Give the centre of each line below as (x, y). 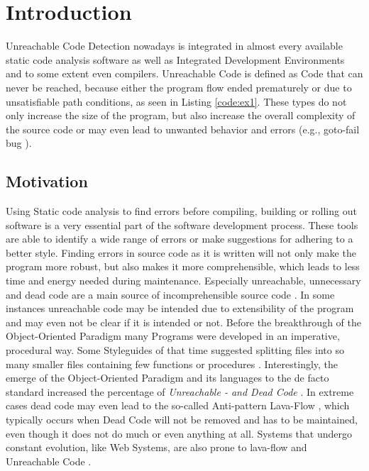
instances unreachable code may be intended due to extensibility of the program (180, 308)
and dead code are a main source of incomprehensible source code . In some (170, 294)
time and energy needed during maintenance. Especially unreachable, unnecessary (183, 281)
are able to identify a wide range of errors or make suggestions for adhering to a (180, 239)
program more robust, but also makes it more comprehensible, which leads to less (183, 266)
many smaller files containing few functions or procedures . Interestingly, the (172, 364)
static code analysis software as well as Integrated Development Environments (175, 59)
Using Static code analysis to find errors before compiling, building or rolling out (181, 211)
